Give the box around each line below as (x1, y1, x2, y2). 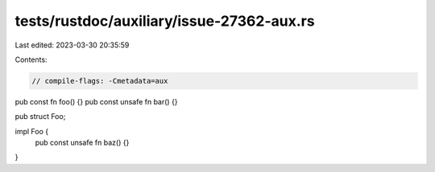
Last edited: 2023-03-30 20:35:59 (14, 40, 130, 50)
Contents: (14, 55, 48, 64)
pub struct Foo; (14, 112, 66, 121)
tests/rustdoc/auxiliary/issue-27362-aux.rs (14, 12, 315, 30)
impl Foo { (14, 126, 48, 136)
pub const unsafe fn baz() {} (35, 137, 130, 148)
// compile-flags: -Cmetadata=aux (31, 76, 168, 85)
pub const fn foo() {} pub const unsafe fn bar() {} (14, 96, 178, 106)
